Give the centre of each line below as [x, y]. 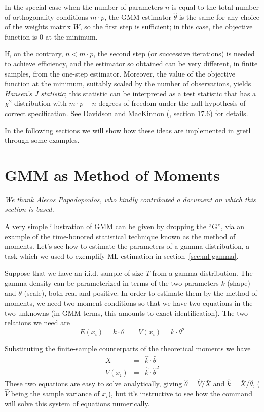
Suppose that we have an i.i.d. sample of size [74, 273]
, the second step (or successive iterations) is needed [174, 53]
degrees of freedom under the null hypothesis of [172, 103]
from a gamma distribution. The [202, 273]
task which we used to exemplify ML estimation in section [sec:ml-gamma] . [122, 256]
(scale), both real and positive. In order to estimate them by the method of [141, 293]
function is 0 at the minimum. [51, 36]
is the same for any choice [219, 16]
